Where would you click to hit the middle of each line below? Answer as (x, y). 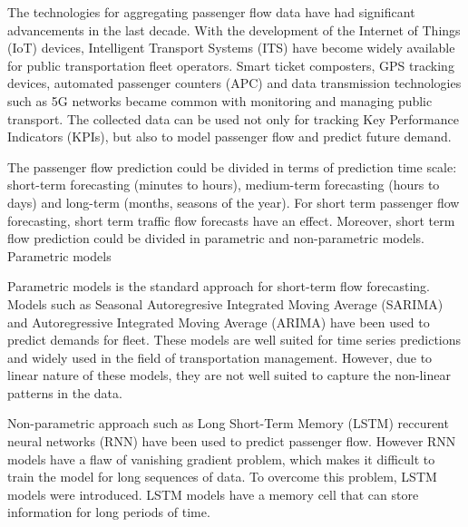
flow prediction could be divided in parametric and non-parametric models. (216, 238)
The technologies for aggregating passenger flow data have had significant (211, 12)
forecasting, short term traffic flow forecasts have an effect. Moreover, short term (231, 220)
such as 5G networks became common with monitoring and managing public (220, 100)
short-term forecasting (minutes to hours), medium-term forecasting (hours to (224, 185)
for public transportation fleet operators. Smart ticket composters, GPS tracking (231, 65)
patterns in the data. (65, 392)
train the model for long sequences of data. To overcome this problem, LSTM (222, 477)
